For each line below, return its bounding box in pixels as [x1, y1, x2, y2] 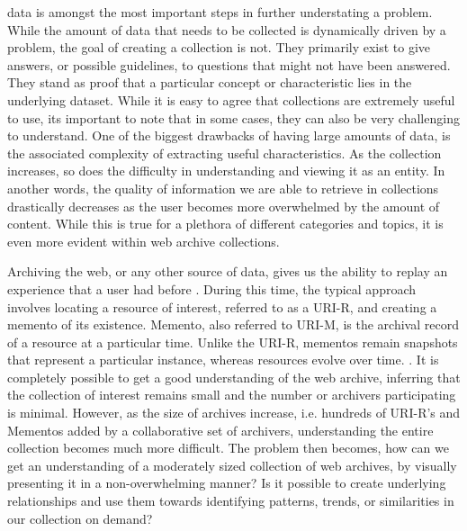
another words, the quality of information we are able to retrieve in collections [7, 178, 439, 197]
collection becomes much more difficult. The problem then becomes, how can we [7, 438, 449, 457]
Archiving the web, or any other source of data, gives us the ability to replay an [7, 262, 448, 281]
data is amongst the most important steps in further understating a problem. [7, 3, 433, 21]
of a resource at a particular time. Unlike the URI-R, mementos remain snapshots [7, 332, 458, 351]
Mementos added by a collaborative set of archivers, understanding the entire [7, 420, 434, 439]
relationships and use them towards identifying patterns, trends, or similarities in [7, 491, 454, 510]
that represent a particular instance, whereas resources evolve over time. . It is [7, 350, 439, 369]
